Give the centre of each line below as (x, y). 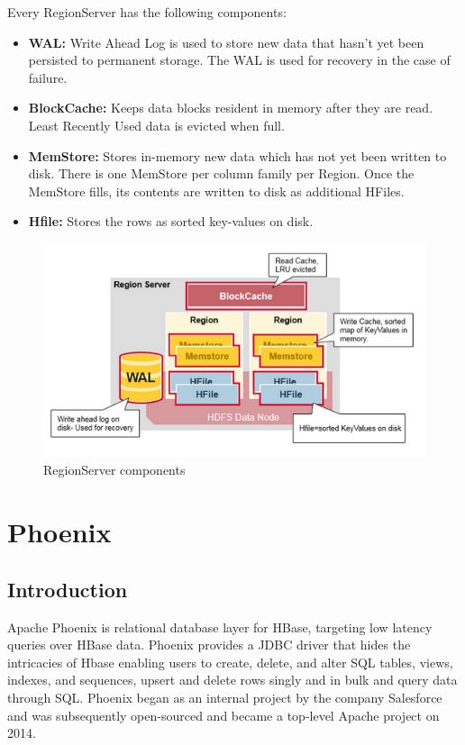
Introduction (68, 589)
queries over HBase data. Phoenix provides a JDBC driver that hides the (209, 645)
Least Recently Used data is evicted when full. (156, 125)
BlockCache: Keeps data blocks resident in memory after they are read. (231, 108)
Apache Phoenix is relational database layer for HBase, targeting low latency (220, 627)
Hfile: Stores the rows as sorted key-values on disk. (171, 221)
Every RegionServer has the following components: (147, 12)
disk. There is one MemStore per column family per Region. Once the (221, 173)
